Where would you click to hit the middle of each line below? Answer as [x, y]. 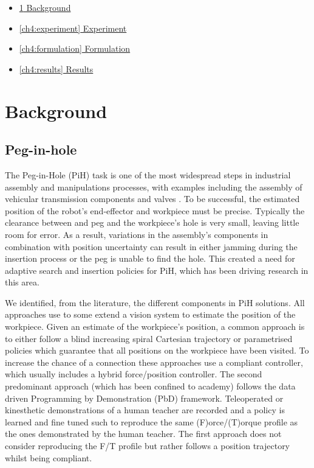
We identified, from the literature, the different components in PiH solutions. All [155, 302]
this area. [22, 282]
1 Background [45, 7]
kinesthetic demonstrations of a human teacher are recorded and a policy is [145, 410]
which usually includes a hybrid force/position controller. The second [134, 374]
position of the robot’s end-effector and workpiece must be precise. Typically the [155, 210]
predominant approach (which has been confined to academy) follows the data [150, 386]
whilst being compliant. [49, 457]
